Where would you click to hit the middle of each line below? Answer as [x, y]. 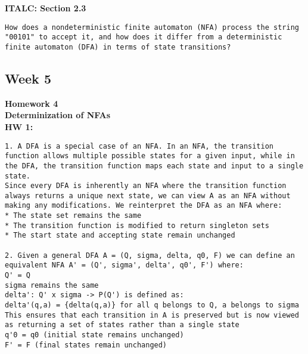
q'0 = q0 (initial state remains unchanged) [94, 335]
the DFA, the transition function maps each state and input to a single [154, 166]
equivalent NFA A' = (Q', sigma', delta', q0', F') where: [124, 265]
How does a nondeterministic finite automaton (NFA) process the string [152, 27]
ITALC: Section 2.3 [46, 8]
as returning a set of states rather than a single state [122, 325]
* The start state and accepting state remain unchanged [120, 236]
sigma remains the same [52, 285]
